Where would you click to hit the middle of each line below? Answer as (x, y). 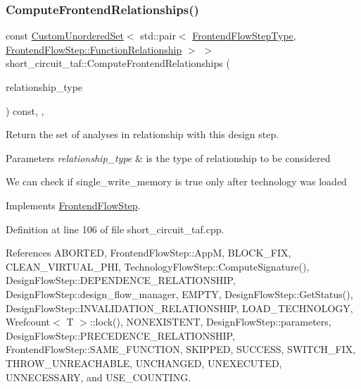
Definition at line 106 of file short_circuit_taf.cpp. (115, 229)
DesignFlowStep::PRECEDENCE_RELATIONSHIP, (120, 335)
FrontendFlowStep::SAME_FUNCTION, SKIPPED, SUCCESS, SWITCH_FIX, (181, 349)
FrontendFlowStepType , (244, 36)
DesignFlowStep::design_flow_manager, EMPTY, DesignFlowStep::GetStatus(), (179, 294)
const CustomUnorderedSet (65, 36)
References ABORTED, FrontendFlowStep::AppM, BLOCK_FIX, (148, 253)
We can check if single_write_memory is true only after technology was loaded (176, 181)
